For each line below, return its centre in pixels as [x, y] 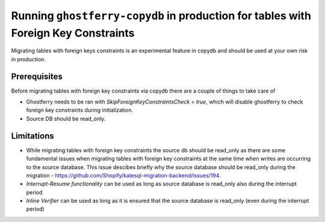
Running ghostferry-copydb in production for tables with [161, 16]
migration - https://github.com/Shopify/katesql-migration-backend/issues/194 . [123, 175]
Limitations [32, 136]
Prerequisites [37, 76]
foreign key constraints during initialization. [80, 110]
